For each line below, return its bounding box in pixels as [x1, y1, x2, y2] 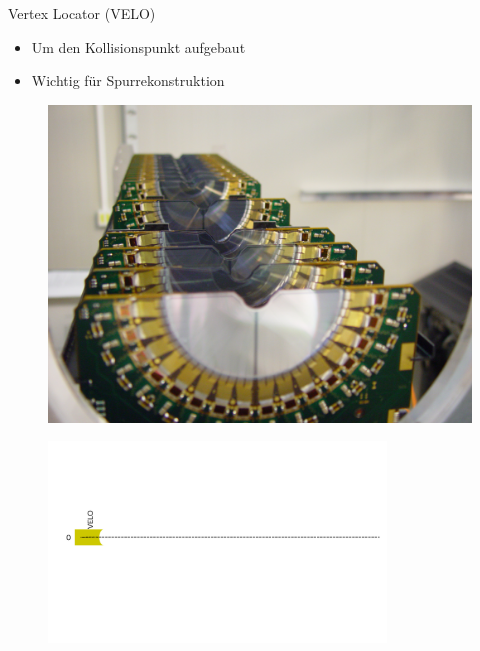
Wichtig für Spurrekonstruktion [31, 70, 225, 91]
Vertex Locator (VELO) [8, 3, 156, 23]
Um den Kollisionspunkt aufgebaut [31, 36, 246, 57]
